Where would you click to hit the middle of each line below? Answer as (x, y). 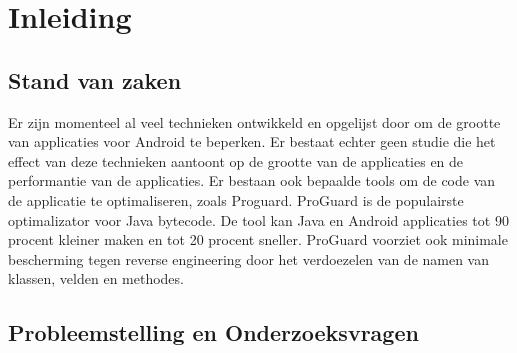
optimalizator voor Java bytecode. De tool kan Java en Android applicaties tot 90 (258, 219)
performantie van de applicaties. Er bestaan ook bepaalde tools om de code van (252, 180)
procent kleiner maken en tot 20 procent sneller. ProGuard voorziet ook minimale (258, 239)
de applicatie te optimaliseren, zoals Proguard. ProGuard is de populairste (236, 199)
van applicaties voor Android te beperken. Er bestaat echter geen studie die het (252, 141)
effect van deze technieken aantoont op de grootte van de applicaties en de (236, 160)
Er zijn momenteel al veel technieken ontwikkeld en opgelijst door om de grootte (254, 121)
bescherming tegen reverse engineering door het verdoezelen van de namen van (249, 258)
